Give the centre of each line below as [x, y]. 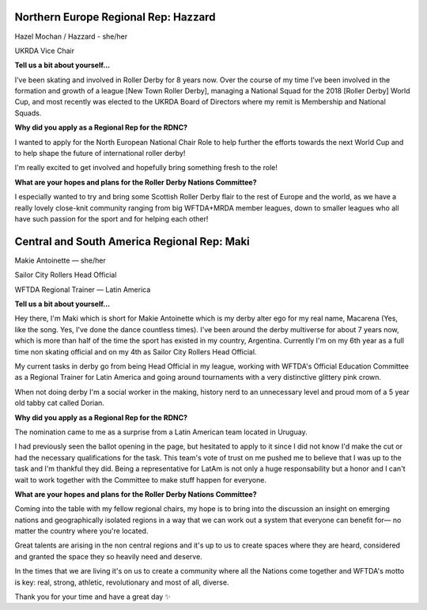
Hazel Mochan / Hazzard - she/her [71, 36]
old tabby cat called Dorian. [59, 403]
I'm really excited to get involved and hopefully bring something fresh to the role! [146, 168]
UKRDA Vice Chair [45, 51]
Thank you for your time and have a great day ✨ [93, 597]
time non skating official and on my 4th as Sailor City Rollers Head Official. [136, 351]
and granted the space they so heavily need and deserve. [109, 556]
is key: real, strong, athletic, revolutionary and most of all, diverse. [122, 582]
